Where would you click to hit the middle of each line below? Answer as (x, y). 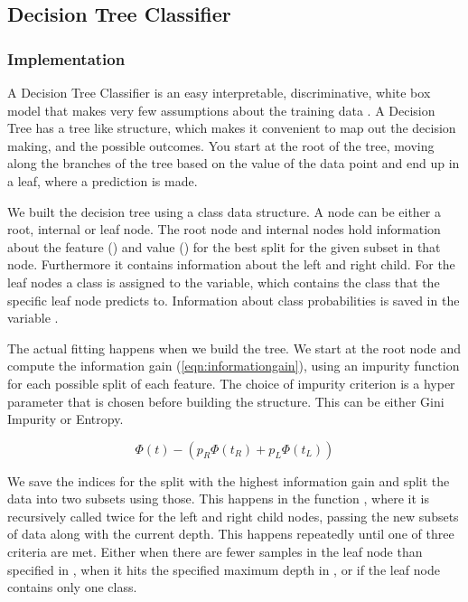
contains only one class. (72, 587)
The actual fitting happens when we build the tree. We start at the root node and (234, 348)
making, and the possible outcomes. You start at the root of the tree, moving (221, 145)
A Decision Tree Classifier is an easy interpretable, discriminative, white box (219, 92)
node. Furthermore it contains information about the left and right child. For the (231, 264)
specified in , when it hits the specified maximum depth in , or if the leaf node (224, 569)
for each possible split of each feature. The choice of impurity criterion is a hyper (231, 383)
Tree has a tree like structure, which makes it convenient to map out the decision (232, 128)
